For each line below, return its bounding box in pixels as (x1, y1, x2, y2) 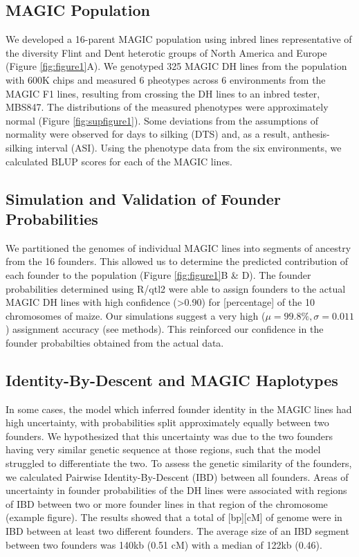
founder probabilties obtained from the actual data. (6, 335, 224, 349)
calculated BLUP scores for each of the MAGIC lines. (6, 154, 233, 168)
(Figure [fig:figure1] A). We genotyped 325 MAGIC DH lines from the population (6, 59, 347, 73)
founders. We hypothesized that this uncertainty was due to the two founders (6, 428, 333, 443)
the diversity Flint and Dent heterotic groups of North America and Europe (6, 45, 327, 60)
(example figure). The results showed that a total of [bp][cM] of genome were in (6, 510, 342, 524)
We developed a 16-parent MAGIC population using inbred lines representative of (6, 32, 352, 46)
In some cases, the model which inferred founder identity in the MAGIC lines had (6, 401, 352, 416)
